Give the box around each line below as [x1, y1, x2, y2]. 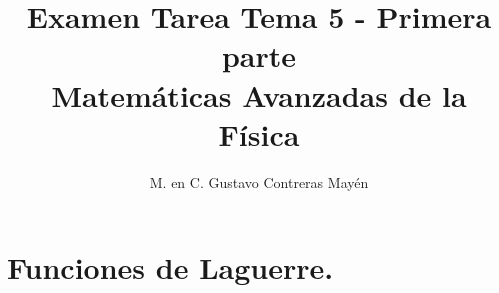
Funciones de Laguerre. [7, 247, 334, 288]
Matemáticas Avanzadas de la [51, 74, 467, 115]
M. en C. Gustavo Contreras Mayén [149, 171, 369, 192]
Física [218, 113, 300, 154]
